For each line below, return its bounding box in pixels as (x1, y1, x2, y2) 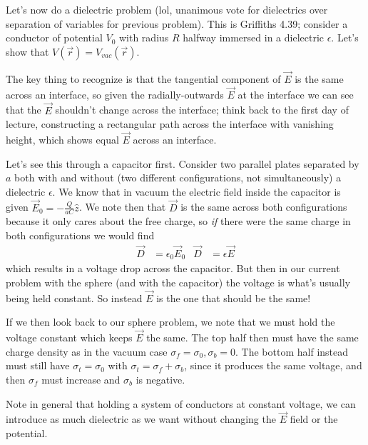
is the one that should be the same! (156, 290, 311, 305)
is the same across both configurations (180, 199, 347, 214)
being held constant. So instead (6, 290, 143, 305)
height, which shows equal (6, 132, 119, 147)
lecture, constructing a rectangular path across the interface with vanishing (6, 116, 334, 131)
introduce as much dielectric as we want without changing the (6, 411, 276, 426)
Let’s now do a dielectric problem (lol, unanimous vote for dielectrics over (6, 2, 328, 16)
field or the (290, 411, 338, 426)
